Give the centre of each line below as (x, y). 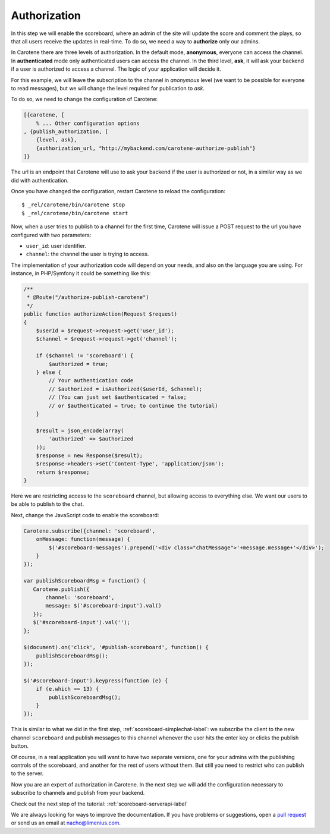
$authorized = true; (78, 364)
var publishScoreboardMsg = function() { (85, 581)
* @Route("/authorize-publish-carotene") (88, 298)
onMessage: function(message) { (83, 539)
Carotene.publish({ (61, 589)
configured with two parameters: (51, 235)
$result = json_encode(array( (80, 430)
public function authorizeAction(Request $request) (100, 314)
